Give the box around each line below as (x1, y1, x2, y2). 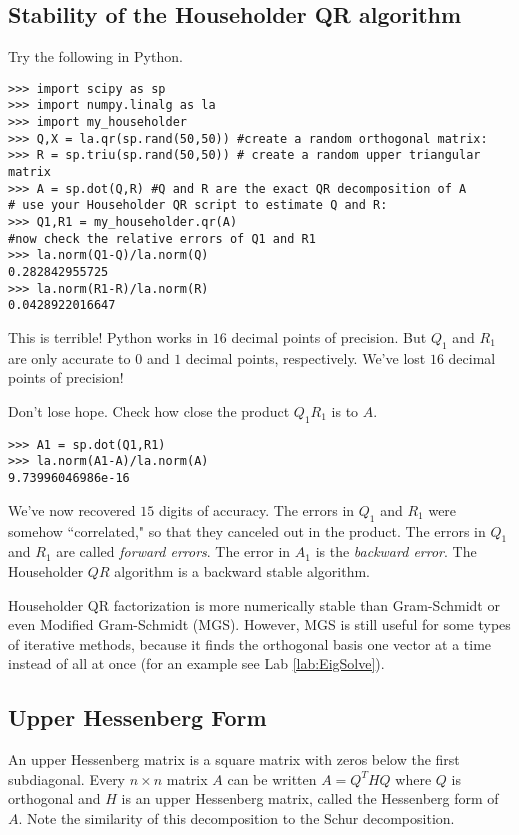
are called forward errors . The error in (56, 541, 291, 562)
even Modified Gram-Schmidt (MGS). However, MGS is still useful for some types (8, 614, 511, 635)
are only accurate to (8, 347, 131, 368)
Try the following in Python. (8, 46, 183, 67)
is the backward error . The (315, 541, 477, 562)
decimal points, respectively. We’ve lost (185, 347, 426, 368)
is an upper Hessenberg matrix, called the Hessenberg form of (121, 788, 499, 809)
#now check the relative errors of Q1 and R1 (8, 231, 316, 246)
